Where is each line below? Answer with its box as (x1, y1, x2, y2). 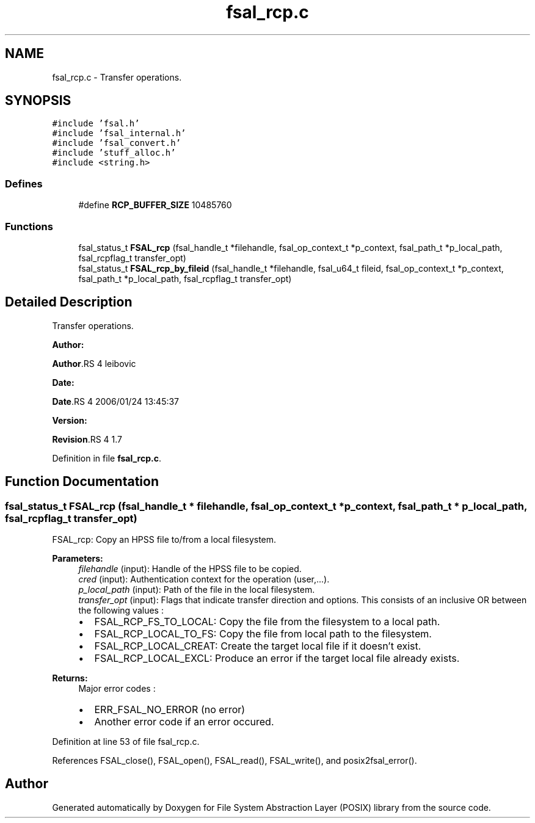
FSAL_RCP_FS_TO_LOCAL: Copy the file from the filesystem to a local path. (94, 615, 440, 628)
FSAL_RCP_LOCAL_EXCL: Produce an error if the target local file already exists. (94, 652, 460, 664)
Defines (5, 177, 43, 190)
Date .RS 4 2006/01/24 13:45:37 (52, 396, 180, 407)
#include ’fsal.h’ (52, 118, 140, 129)
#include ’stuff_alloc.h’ (52, 148, 176, 158)
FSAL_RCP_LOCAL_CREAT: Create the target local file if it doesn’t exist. (94, 640, 421, 652)
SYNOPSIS (5, 93, 71, 109)
